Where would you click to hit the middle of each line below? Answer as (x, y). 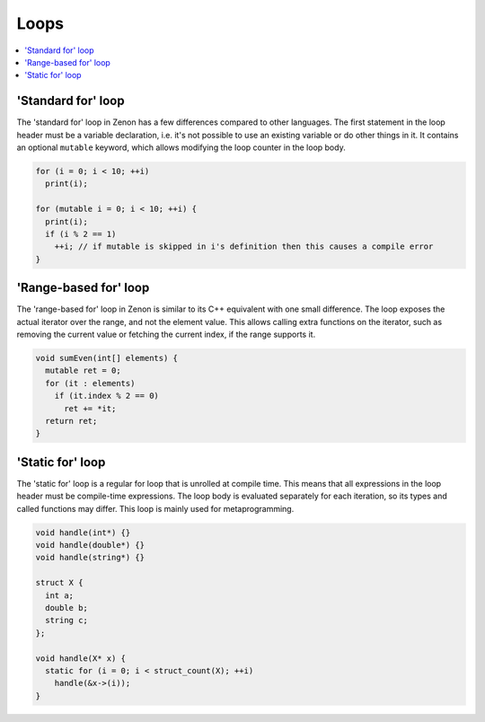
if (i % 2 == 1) (81, 234)
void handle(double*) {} (90, 545)
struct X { (59, 583)
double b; (67, 608)
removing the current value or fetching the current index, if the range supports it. (166, 335)
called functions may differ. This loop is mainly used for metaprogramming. (155, 508)
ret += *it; (90, 408)
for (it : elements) (90, 383)
